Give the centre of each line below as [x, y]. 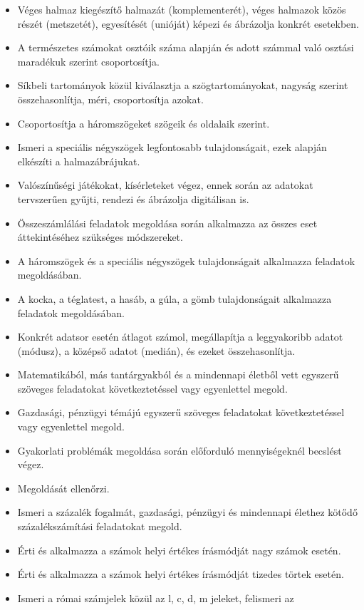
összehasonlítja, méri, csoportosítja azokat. [110, 99]
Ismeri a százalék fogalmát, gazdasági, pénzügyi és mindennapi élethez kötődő [187, 512]
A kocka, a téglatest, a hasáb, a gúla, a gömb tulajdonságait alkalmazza [175, 298]
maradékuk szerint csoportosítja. [88, 61]
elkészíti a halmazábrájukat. [79, 161]
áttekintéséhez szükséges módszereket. [100, 237]
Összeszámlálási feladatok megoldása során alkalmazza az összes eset [167, 223]
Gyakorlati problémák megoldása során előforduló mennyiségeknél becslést [180, 450]
